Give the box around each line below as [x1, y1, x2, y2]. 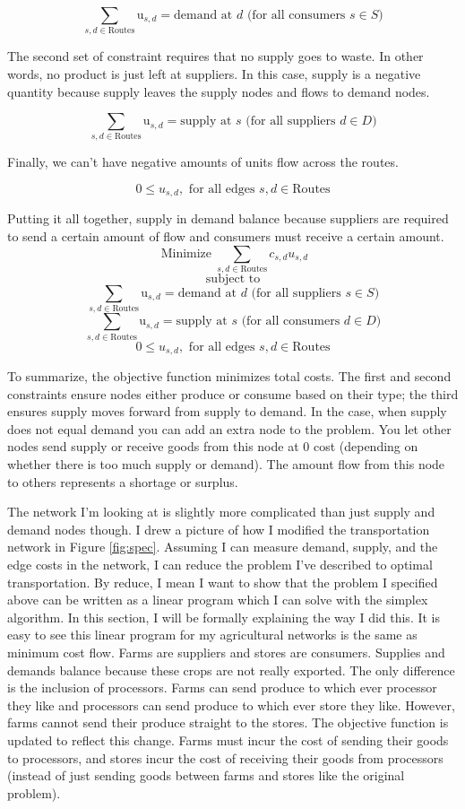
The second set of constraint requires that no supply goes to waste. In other [7, 47, 424, 65]
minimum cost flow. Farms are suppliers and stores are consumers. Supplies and [7, 643, 445, 662]
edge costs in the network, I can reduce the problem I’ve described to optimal [7, 555, 433, 574]
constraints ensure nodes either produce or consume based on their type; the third [7, 384, 459, 403]
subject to [205, 273, 261, 285]
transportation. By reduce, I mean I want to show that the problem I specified [7, 572, 438, 591]
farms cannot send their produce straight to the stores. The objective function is [7, 713, 449, 732]
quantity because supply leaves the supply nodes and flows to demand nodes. [7, 82, 430, 100]
